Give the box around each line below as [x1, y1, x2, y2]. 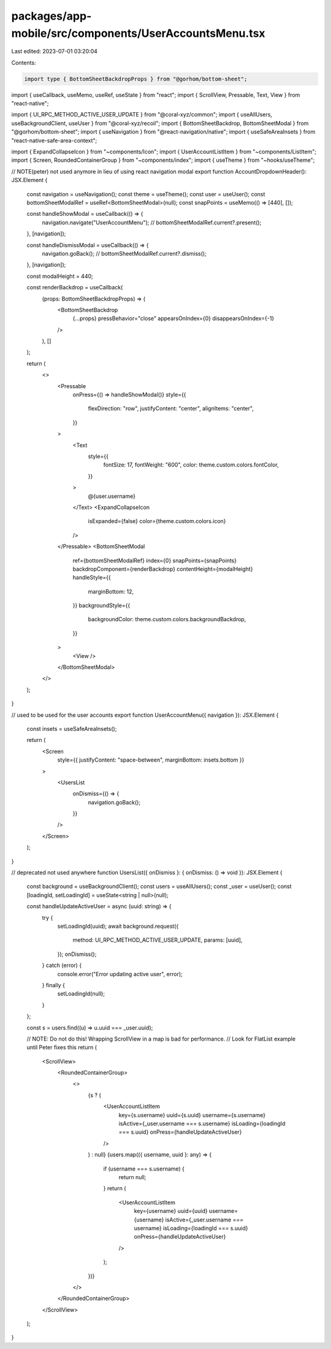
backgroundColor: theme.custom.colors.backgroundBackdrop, [88, 616, 246, 623]
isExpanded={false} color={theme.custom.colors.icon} [88, 518, 226, 525]
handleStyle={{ [72, 574, 112, 581]
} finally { [42, 981, 66, 988]
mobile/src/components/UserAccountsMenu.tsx [11, 26, 266, 40]
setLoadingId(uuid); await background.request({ [57, 923, 179, 930]
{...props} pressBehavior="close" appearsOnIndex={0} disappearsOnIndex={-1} [72, 315, 275, 322]
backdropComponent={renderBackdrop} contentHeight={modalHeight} [72, 565, 253, 573]
